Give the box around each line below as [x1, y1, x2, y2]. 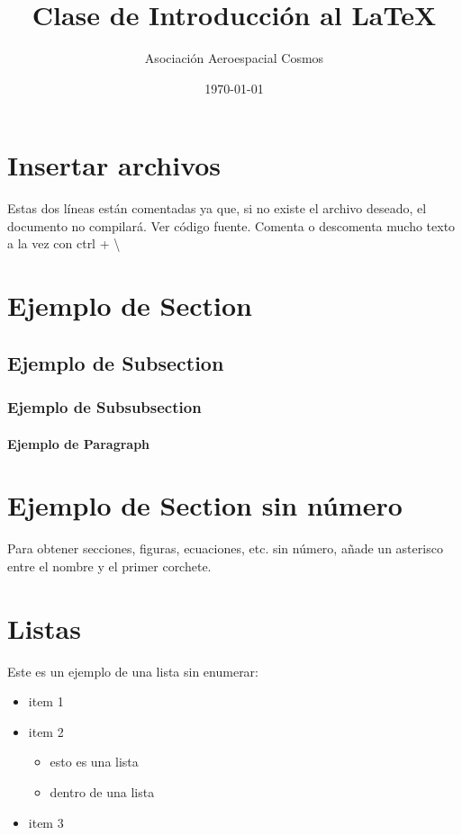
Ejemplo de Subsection [7, 348, 224, 376]
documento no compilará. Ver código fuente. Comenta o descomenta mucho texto [7, 216, 456, 235]
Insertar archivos [7, 147, 222, 184]
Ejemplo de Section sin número [7, 487, 403, 524]
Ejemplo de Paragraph [7, 434, 150, 453]
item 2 [28, 722, 64, 741]
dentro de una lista [50, 783, 155, 802]
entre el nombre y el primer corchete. [7, 556, 212, 575]
